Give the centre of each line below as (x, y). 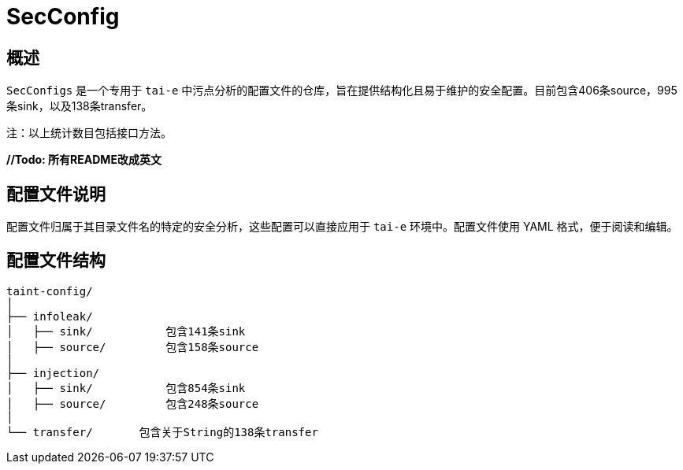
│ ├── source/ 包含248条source (133, 403)
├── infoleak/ (50, 316)
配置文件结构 (56, 261)
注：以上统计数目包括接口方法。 (89, 133)
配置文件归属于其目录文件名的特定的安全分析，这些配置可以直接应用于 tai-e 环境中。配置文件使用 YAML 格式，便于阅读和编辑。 (342, 227)
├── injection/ (53, 373)
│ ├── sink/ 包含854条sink (126, 388)
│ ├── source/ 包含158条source (133, 347)
